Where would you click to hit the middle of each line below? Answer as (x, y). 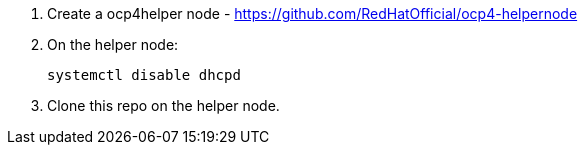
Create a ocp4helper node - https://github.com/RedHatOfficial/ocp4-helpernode (312, 13)
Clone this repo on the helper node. (163, 105)
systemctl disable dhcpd (144, 75)
